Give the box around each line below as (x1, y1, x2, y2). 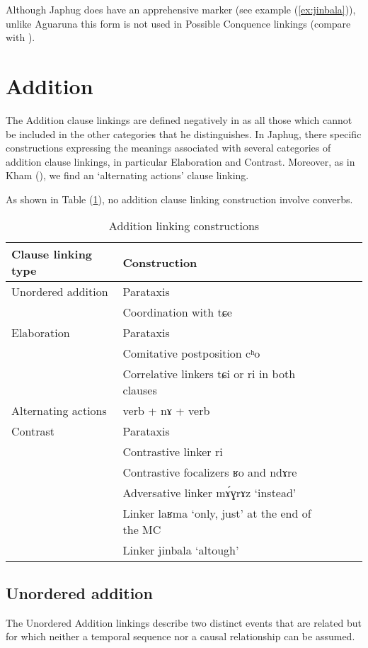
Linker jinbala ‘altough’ (122, 542, 239, 559)
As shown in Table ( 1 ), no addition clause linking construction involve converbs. (6, 191, 353, 206)
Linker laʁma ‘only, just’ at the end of (122, 505, 311, 522)
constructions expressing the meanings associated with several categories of (6, 140, 331, 155)
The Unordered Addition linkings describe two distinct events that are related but (6, 615, 362, 630)
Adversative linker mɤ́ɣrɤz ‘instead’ (122, 484, 297, 501)
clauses (122, 382, 157, 399)
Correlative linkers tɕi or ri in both (122, 365, 296, 382)
